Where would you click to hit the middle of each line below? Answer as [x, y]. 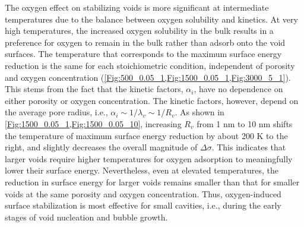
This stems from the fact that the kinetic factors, [94, 89]
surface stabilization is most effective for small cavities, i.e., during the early [143, 205]
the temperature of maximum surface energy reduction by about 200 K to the [146, 135]
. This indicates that [249, 147]
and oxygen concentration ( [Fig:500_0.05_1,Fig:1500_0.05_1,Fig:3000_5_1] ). [148, 77]
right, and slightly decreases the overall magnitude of [101, 147]
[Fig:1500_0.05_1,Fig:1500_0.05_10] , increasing [93, 123]
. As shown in [199, 112]
